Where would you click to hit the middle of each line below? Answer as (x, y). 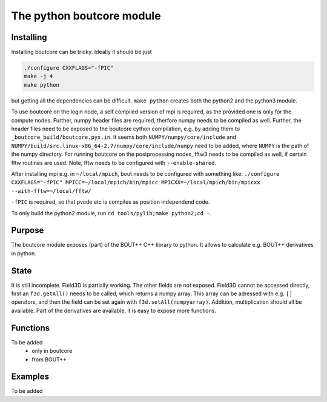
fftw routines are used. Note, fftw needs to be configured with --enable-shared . (114, 162)
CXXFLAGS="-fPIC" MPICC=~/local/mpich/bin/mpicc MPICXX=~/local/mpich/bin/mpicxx (136, 183)
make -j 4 (38, 76)
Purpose (28, 230)
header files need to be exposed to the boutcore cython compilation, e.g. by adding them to (126, 129)
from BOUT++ (49, 359)
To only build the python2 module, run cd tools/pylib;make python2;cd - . (111, 213)
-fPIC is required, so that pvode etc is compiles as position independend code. (111, 202)
